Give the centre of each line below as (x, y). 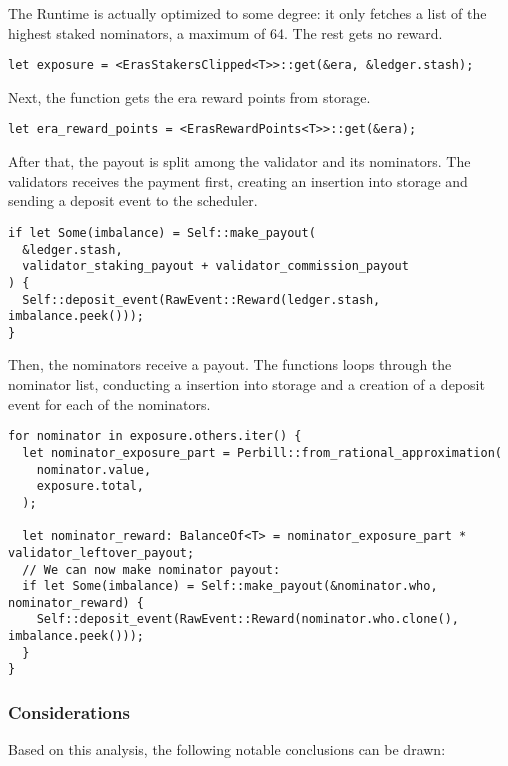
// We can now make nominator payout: (151, 569)
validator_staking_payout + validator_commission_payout (215, 266)
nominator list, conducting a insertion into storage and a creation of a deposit (246, 384)
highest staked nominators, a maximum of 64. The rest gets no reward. (225, 32)
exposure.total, (90, 486)
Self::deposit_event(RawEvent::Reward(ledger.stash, (201, 299)
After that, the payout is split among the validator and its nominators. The (239, 161)
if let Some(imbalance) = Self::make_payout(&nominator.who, (230, 586)
